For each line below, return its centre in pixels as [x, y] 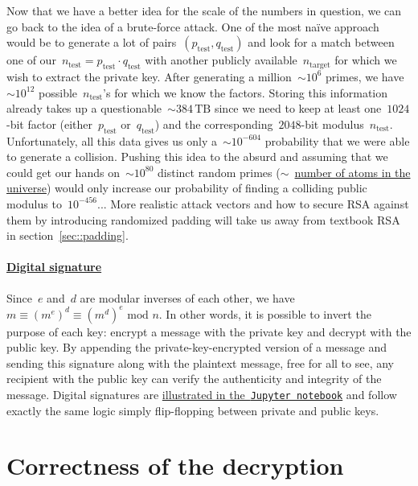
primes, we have [365, 76]
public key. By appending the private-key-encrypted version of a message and [197, 347]
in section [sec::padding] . [68, 235]
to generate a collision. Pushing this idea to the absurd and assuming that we [197, 157]
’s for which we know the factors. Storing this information [245, 92]
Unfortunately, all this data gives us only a [112, 140]
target [320, 65]
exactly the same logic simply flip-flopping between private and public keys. [193, 410]
